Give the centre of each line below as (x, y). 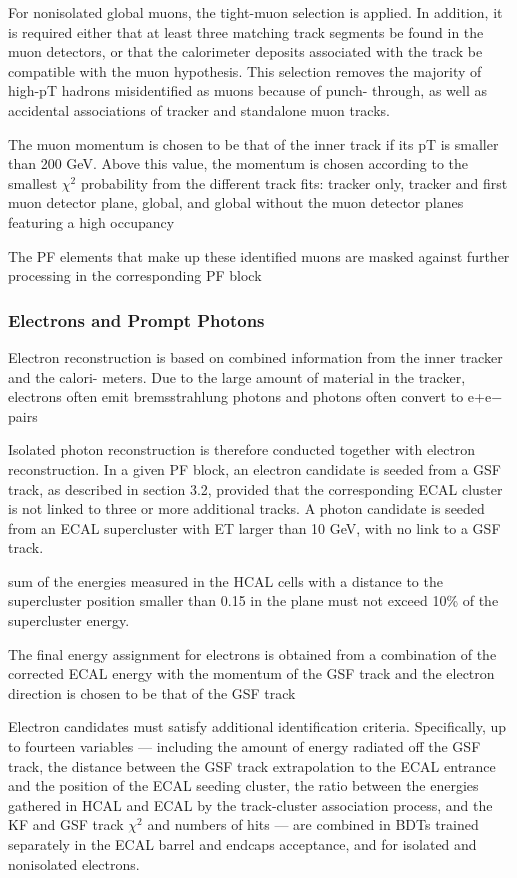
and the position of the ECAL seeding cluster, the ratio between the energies (243, 785)
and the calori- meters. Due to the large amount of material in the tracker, (237, 376)
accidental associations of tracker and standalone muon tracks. (199, 109)
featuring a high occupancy (91, 221)
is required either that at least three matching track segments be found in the (246, 31)
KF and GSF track (66, 824)
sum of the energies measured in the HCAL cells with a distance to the (225, 580)
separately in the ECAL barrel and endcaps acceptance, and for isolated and (242, 844)
